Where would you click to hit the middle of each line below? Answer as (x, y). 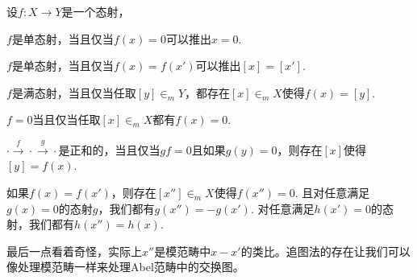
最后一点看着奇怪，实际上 (74, 251)
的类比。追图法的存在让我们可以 (325, 251)
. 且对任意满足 (332, 192)
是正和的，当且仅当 (109, 149)
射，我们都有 (40, 224)
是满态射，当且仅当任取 (74, 92)
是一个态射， (96, 11)
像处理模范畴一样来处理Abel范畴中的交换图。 (125, 267)
